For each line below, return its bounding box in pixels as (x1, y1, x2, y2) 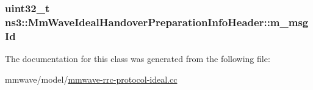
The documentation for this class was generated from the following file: (5, 52, 270, 65)
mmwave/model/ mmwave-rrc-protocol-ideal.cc (5, 72, 178, 85)
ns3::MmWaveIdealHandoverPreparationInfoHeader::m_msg (5, 14, 309, 29)
